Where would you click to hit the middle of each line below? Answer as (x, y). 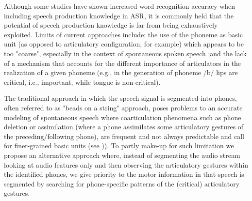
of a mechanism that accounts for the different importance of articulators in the (123, 63)
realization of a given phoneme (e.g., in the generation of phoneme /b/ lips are (121, 72)
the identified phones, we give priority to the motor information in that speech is (124, 174)
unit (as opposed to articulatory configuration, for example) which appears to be (124, 44)
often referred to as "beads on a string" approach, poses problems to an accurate (123, 107)
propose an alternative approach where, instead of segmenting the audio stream (122, 155)
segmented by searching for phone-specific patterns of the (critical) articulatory (122, 183)
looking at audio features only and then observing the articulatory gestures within (126, 164)
